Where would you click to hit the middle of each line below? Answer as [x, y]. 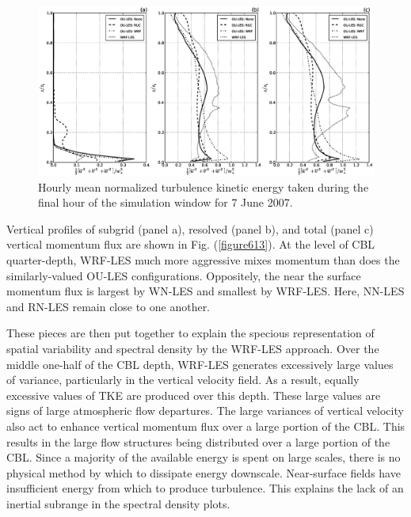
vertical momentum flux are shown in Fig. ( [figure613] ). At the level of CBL [191, 244]
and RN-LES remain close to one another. [108, 306]
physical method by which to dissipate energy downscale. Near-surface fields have [204, 472]
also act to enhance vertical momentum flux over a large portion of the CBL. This [206, 426]
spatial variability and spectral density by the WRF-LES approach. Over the [193, 348]
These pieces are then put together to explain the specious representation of [190, 333]
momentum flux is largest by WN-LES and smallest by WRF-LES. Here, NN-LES [205, 291]
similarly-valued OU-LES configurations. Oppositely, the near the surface [184, 275]
